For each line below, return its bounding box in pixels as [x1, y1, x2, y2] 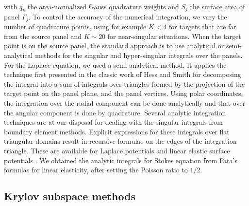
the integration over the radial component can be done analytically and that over [4, 98, 246, 108]
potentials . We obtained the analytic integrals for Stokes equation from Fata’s [4, 155, 237, 165]
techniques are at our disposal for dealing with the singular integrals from [4, 117, 223, 127]
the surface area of [190, 1, 245, 11]
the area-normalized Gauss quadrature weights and [27, 1, 179, 11]
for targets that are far [169, 21, 236, 32]
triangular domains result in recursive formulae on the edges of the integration [4, 136, 237, 146]
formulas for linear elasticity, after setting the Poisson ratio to [4, 165, 188, 175]
